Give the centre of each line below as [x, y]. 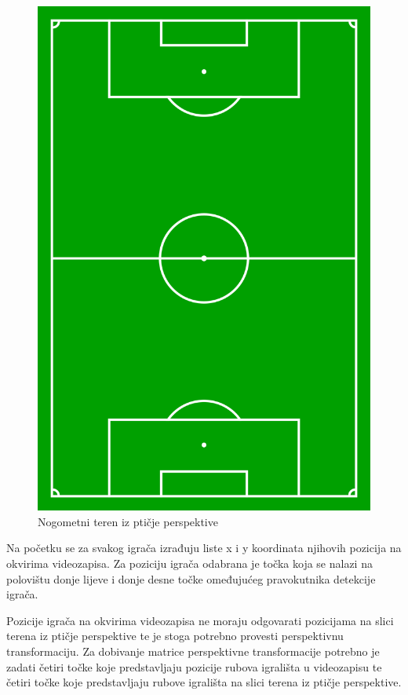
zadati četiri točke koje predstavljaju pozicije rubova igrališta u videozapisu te [194, 666]
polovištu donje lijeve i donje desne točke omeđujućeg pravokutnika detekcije [191, 578]
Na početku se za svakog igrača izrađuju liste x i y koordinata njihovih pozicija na [204, 548]
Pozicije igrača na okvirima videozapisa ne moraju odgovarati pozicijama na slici [200, 620]
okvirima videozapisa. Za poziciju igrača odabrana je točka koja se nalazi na [189, 563]
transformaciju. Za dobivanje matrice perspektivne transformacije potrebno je [193, 651]
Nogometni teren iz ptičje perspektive [128, 521]
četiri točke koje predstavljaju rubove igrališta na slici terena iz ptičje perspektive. [204, 682]
